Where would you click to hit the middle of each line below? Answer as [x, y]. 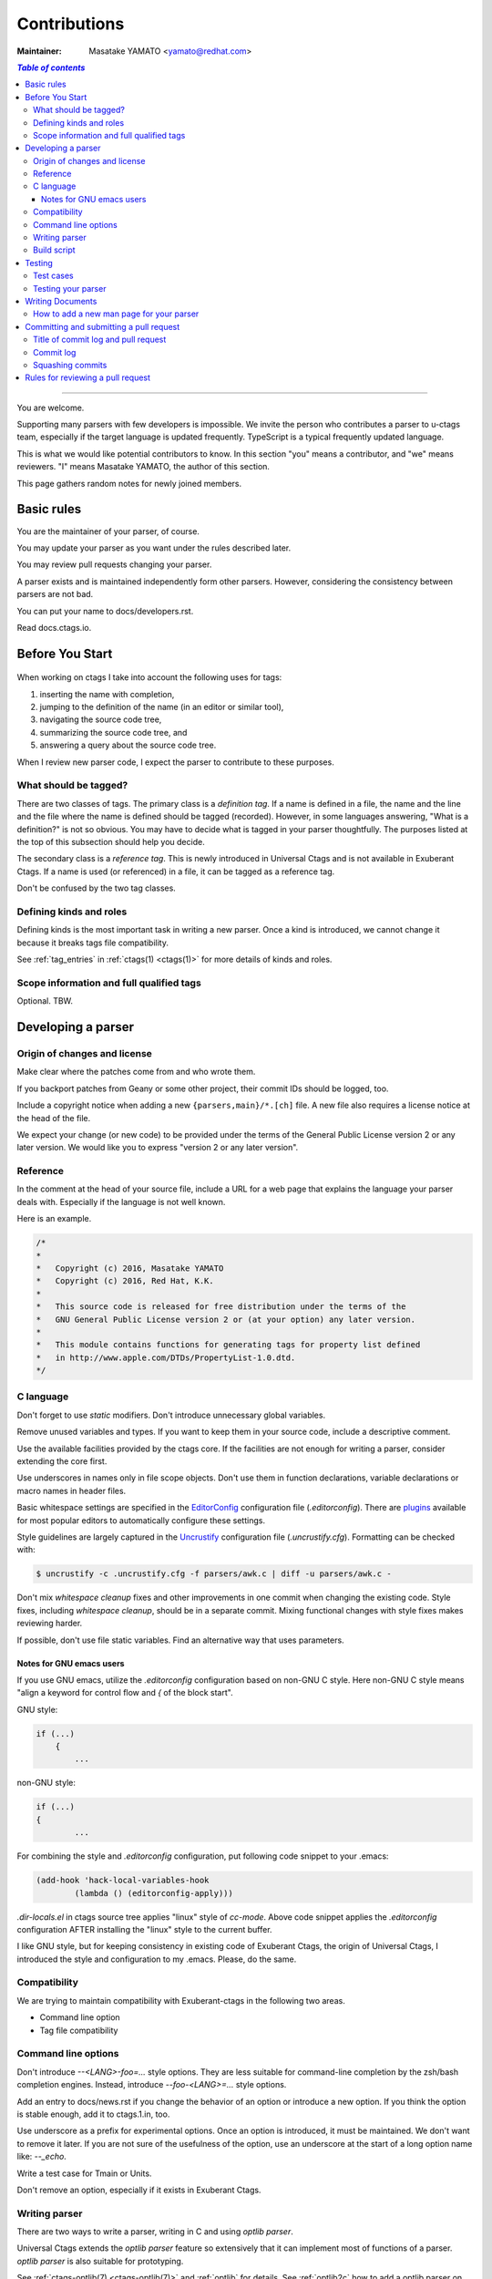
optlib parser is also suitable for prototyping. [100, 2261]
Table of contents [51, 67]
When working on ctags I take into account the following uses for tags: [149, 677]
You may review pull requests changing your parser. [114, 564]
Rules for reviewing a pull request [87, 377]
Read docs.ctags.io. [54, 627]
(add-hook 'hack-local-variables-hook [123, 1881]
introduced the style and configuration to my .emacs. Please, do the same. [157, 1959]
